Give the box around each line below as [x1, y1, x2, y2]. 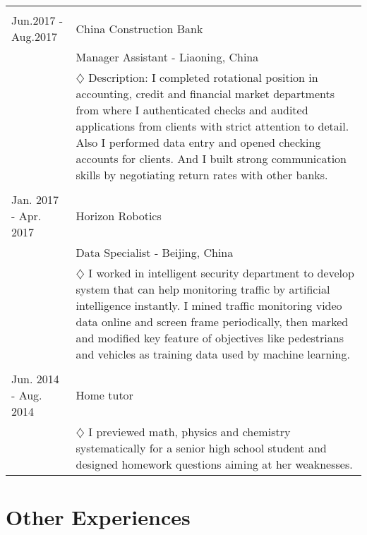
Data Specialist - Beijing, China [76, 244, 234, 260]
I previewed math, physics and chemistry [88, 423, 291, 440]
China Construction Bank [76, 20, 203, 37]
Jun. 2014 [11, 371, 59, 387]
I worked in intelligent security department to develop [88, 265, 354, 281]
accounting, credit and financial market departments [76, 85, 335, 102]
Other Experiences [6, 503, 191, 531]
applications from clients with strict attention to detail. [76, 118, 349, 134]
